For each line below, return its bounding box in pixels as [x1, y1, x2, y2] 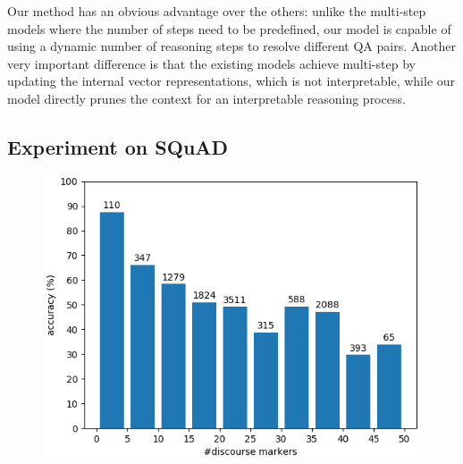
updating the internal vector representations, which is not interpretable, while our [7, 72, 456, 90]
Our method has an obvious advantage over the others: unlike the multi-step [7, 2, 426, 20]
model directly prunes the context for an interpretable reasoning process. [7, 89, 406, 107]
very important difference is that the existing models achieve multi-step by [7, 54, 416, 72]
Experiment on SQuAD [7, 132, 229, 160]
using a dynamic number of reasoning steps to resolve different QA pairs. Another [7, 37, 456, 55]
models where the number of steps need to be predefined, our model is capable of [7, 19, 451, 38]
